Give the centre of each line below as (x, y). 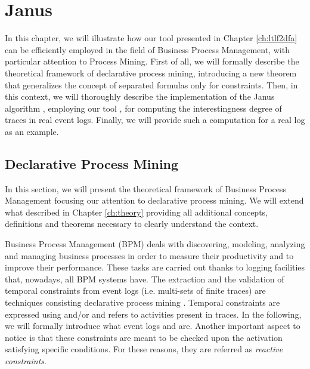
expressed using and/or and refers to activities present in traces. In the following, (153, 314)
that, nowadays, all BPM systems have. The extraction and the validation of (145, 279)
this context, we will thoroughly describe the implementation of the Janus (140, 96)
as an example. (32, 131)
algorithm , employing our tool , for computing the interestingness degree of (143, 108)
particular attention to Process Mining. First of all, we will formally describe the (152, 61)
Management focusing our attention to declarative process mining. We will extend (154, 200)
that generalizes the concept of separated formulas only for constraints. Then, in (151, 84)
